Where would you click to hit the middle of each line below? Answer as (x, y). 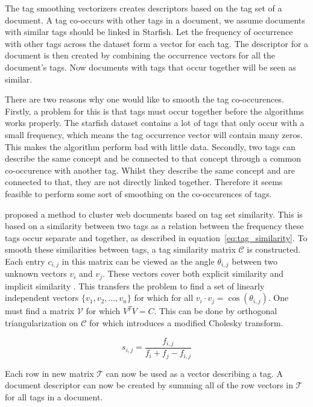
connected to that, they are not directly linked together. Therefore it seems (144, 182)
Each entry (25, 261)
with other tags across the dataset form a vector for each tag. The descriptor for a (157, 43)
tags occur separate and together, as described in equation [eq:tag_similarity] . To (156, 237)
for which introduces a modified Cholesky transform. (186, 322)
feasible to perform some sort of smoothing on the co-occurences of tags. (138, 193)
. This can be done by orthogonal (216, 311)
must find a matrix (40, 311)
